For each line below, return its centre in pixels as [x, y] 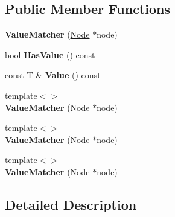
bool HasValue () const [50, 54]
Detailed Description [71, 204]
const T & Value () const [53, 75]
